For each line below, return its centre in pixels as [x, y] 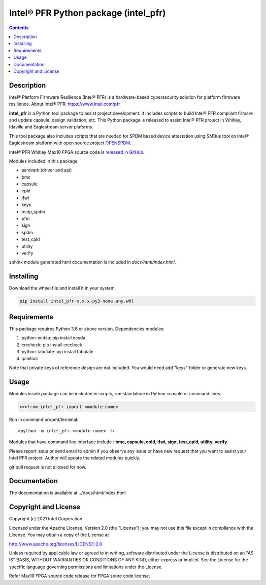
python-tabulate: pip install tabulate [57, 351]
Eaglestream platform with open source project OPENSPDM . [70, 143]
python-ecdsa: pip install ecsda [53, 338]
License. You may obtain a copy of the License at [59, 535]
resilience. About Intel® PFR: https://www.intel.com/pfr [65, 104]
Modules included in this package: [44, 161]
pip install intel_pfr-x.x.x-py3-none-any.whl [77, 301]
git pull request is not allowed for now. [48, 467]
